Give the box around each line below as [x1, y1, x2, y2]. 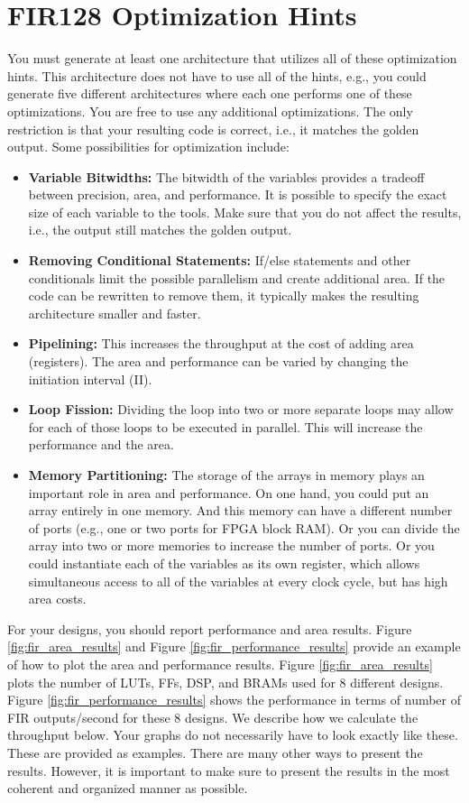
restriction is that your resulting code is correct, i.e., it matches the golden [7, 119, 419, 138]
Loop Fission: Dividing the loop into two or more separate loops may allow [28, 400, 454, 419]
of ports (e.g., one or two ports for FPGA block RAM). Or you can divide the [28, 518, 460, 537]
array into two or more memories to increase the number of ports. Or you [28, 536, 435, 555]
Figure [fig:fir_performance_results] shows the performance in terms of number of [7, 690, 462, 709]
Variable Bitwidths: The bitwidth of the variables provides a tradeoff [28, 167, 425, 186]
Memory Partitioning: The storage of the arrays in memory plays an [28, 466, 425, 484]
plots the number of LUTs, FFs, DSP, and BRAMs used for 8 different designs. [7, 672, 444, 691]
